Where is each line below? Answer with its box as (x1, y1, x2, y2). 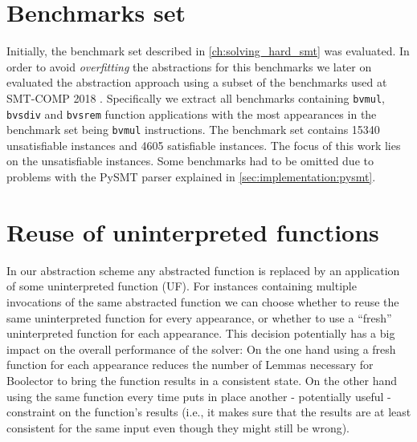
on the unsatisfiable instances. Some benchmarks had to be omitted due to (6, 152, 374, 169)
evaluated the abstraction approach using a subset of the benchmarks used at (6, 74, 387, 91)
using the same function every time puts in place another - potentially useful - (6, 387, 391, 404)
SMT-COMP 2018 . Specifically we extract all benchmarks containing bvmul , (6, 89, 385, 106)
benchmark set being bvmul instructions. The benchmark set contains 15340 (6, 121, 380, 138)
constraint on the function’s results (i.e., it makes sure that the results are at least (6, 403, 411, 420)
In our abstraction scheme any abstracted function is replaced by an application (6, 262, 400, 278)
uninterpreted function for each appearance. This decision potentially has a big (6, 325, 395, 342)
